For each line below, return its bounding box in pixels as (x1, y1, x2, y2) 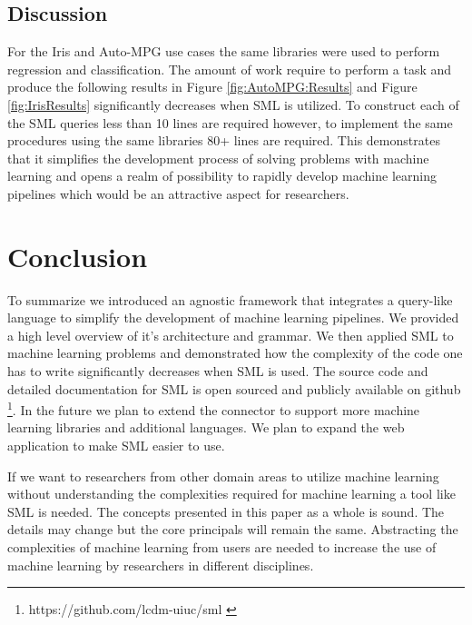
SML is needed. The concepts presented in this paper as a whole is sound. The (7, 501, 445, 521)
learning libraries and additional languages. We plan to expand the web (7, 418, 405, 437)
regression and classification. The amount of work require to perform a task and (7, 59, 452, 78)
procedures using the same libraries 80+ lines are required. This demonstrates (7, 131, 440, 150)
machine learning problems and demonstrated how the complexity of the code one (7, 343, 463, 362)
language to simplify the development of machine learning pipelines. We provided (7, 308, 459, 327)
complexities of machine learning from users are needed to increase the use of (7, 538, 437, 557)
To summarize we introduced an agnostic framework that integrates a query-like (7, 290, 453, 309)
